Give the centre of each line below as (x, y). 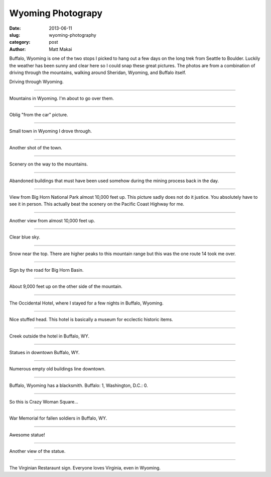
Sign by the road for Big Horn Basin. (46, 270)
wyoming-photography (73, 35)
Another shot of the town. (36, 147)
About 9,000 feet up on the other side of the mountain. (66, 286)
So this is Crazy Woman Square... (44, 402)
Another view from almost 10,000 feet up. (52, 220)
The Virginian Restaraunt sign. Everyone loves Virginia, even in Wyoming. (85, 467)
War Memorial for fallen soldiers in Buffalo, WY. (58, 418)
